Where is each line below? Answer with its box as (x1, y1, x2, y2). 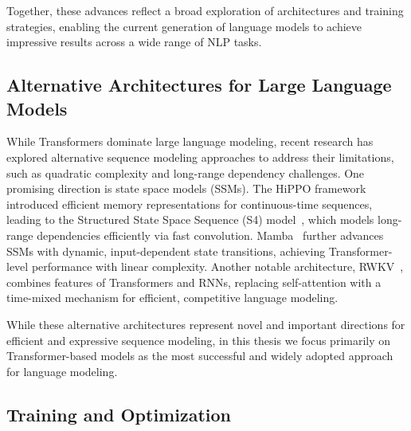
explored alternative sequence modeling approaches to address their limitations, (6, 148, 394, 165)
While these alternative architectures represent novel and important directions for (6, 315, 405, 332)
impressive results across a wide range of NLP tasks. (6, 33, 262, 50)
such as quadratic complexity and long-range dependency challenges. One (6, 164, 365, 181)
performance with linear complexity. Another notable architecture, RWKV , (31, 258, 404, 275)
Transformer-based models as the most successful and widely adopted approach (6, 347, 393, 364)
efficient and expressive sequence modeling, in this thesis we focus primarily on (6, 331, 391, 348)
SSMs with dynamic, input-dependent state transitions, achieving (6, 242, 326, 259)
